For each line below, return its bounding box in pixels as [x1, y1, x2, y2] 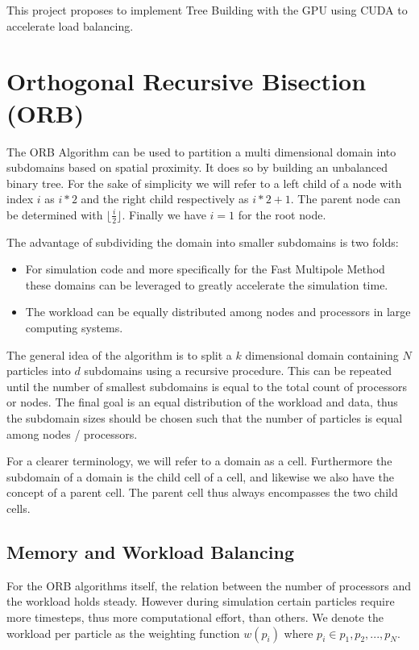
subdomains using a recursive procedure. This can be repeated [84, 362, 392, 379]
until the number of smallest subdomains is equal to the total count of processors [6, 377, 407, 394]
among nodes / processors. [6, 425, 138, 442]
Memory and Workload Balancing [6, 540, 294, 564]
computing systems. [25, 319, 123, 336]
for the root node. [238, 206, 326, 223]
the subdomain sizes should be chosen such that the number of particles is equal [6, 410, 403, 427]
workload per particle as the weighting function [6, 624, 240, 641]
